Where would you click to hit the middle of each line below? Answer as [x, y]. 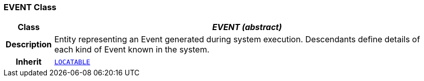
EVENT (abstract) [247, 27]
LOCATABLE [72, 62]
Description [29, 45]
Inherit [29, 62]
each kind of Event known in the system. [132, 50]
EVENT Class [30, 7]
